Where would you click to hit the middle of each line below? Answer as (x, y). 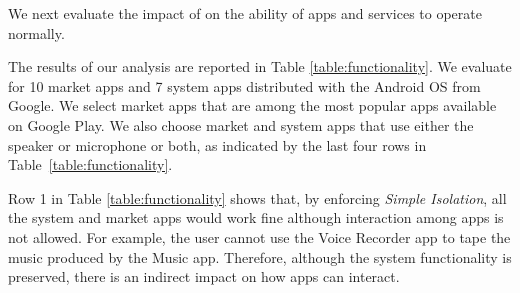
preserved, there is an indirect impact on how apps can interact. (204, 276)
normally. (36, 32)
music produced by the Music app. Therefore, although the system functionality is (260, 256)
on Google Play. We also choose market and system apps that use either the (241, 124)
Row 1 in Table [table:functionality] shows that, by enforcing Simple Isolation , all (257, 197)
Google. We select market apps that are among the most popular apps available (252, 105)
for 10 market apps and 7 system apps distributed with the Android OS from (244, 85)
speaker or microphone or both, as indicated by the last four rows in (217, 144)
